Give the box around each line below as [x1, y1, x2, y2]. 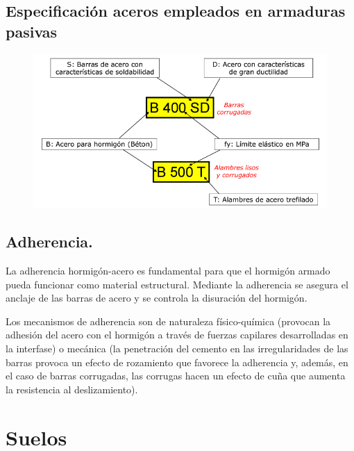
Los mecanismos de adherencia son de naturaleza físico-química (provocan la [6, 313, 331, 328]
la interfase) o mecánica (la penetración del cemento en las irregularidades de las [6, 341, 348, 355]
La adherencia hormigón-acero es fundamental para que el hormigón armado [6, 263, 330, 278]
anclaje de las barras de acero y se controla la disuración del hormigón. [6, 290, 307, 305]
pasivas [6, 20, 58, 42]
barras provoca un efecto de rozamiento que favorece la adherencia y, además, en [6, 354, 348, 369]
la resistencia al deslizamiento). [6, 382, 138, 396]
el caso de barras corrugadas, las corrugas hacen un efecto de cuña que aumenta [6, 368, 346, 383]
